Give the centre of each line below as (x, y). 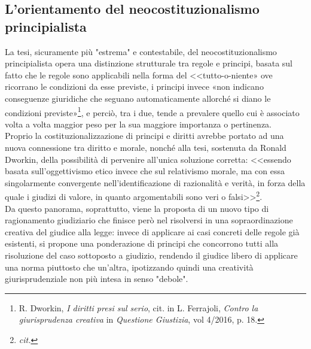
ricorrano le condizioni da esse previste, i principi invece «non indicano (134, 87)
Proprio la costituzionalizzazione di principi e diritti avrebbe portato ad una (144, 136)
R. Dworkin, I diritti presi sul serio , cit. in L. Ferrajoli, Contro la (138, 307)
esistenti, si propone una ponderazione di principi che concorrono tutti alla (142, 243)
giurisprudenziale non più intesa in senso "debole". (97, 279)
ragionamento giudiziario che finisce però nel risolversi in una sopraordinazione (149, 220)
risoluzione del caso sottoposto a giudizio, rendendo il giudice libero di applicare (151, 255)
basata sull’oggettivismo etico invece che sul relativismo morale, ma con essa (145, 171)
